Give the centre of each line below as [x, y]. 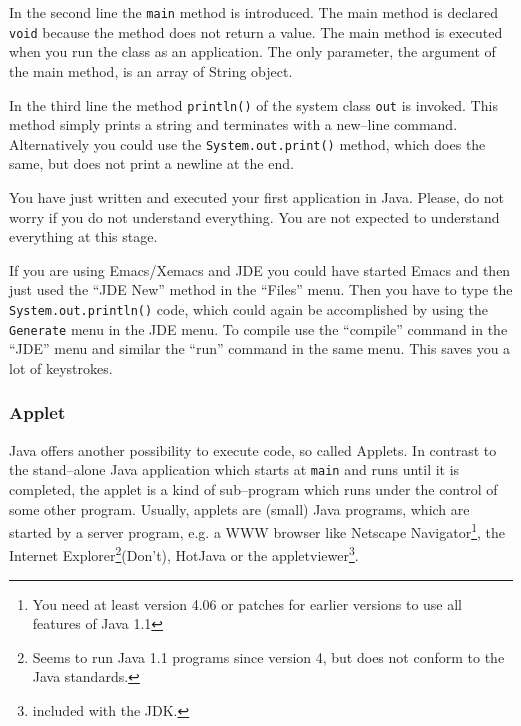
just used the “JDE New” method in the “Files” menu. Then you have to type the [261, 289]
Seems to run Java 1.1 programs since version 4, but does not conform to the [268, 656]
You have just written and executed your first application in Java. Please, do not [257, 197]
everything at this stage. [83, 236]
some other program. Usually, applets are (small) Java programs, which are [239, 508]
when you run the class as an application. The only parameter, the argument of [252, 51]
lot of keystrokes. [61, 367]
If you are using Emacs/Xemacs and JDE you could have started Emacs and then [260, 269]
